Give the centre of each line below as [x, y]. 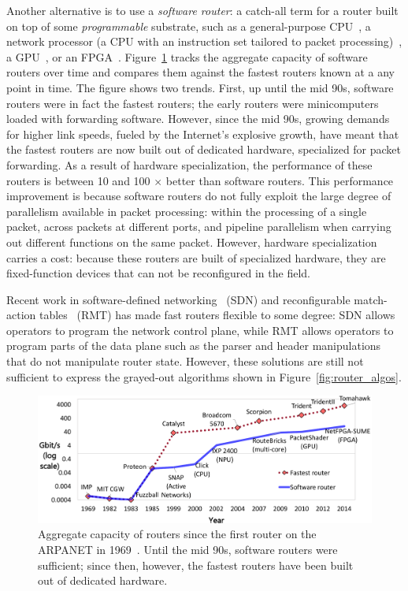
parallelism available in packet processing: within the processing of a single [187, 211]
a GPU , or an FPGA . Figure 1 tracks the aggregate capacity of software [187, 56]
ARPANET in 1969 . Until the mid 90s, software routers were [188, 550]
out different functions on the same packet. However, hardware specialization [192, 242]
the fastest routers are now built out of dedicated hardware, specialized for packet [204, 149]
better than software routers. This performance [280, 180]
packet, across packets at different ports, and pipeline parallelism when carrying [199, 227]
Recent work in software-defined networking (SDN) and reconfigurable [178, 299]
